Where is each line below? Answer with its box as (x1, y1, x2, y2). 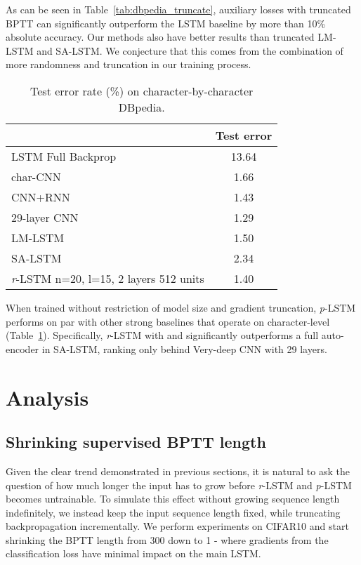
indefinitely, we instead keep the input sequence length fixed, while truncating (6, 505, 341, 519)
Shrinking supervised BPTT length (6, 431, 266, 453)
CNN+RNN (11, 188, 70, 205)
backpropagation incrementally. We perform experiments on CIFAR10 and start (6, 519, 349, 533)
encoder (6, 341, 39, 356)
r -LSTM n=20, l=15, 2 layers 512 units (11, 270, 204, 286)
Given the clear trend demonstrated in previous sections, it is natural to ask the (6, 463, 350, 478)
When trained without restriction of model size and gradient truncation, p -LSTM (6, 300, 356, 314)
